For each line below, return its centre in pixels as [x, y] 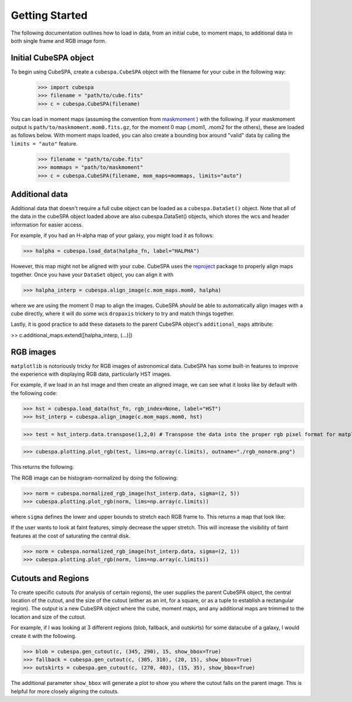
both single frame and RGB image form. [59, 41]
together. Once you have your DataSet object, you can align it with [92, 274]
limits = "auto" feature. [44, 143]
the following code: [34, 393]
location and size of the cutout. [48, 617]
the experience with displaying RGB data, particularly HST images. [91, 374]
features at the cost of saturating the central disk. [70, 536]
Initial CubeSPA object [52, 58]
